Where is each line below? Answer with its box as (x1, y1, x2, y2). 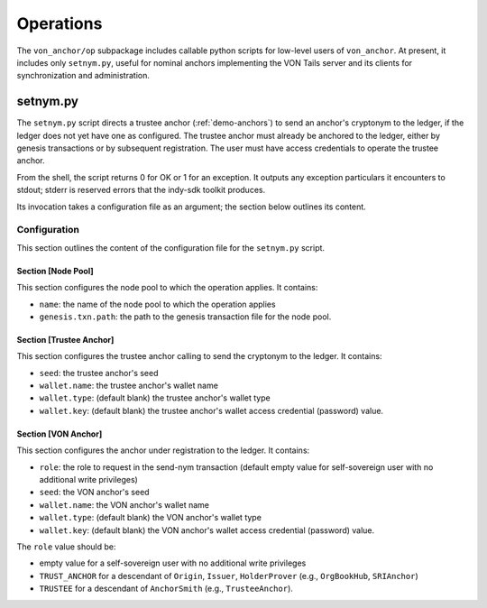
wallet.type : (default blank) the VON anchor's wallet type (39, 512, 262, 523)
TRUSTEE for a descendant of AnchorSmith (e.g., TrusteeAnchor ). (39, 583, 293, 594)
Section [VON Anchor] (16, 428, 103, 439)
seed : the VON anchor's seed (39, 487, 150, 498)
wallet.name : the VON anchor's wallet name (39, 499, 209, 510)
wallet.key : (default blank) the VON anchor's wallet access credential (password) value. (39, 524, 375, 536)
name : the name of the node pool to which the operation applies (39, 299, 276, 309)
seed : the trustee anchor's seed (39, 367, 159, 378)
